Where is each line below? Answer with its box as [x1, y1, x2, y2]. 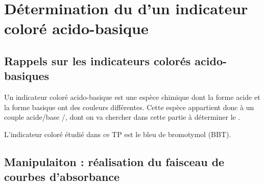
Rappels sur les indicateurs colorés [4, 52, 191, 68]
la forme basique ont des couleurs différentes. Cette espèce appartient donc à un [4, 101, 254, 112]
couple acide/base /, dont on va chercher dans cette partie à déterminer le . [4, 112, 241, 122]
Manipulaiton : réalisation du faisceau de [4, 153, 225, 169]
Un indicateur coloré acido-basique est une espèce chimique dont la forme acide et [4, 92, 260, 102]
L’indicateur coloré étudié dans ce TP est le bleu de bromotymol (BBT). [4, 128, 231, 139]
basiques [4, 68, 50, 84]
